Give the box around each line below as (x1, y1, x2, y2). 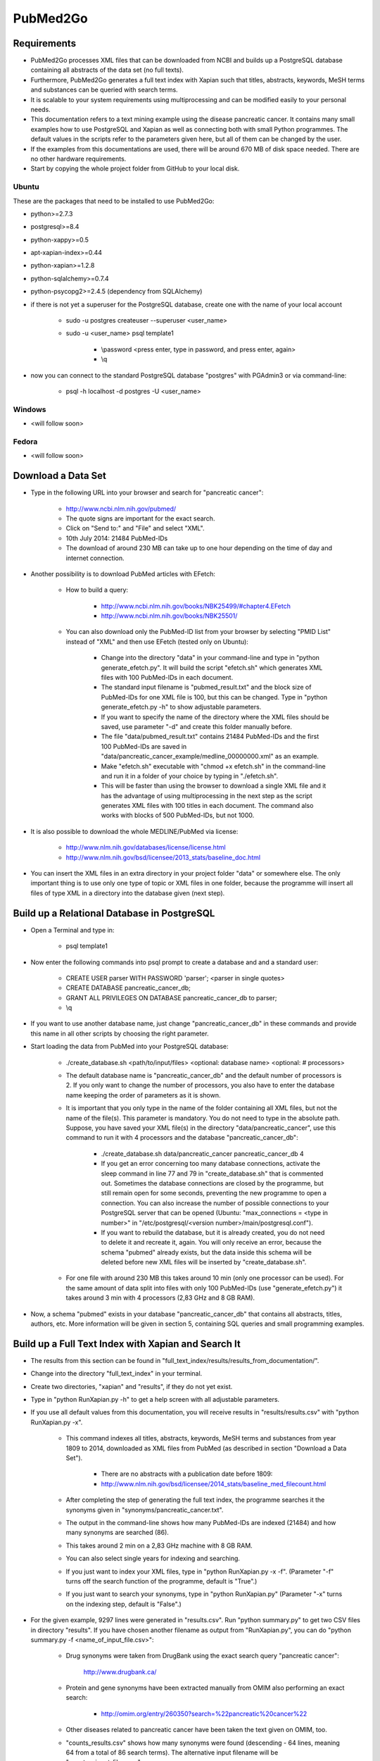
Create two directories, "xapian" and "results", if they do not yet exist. (30, 1382, 233, 1390)
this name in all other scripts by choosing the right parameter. (30, 1029, 209, 1038)
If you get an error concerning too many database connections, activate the (101, 1159, 320, 1168)
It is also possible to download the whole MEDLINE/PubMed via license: (30, 827, 239, 835)
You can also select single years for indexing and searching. (65, 1554, 241, 1563)
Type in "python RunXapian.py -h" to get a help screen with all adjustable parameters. (30, 1395, 280, 1404)
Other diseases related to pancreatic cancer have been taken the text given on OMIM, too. (65, 1726, 327, 1734)
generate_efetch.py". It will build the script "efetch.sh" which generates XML (101, 663, 323, 672)
